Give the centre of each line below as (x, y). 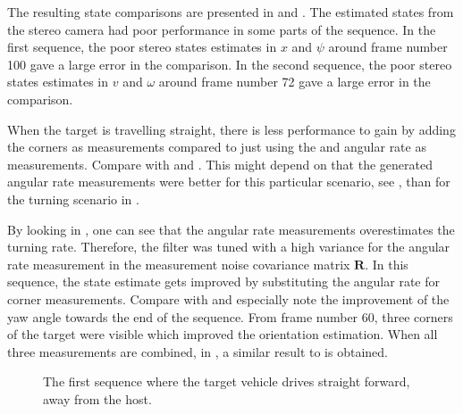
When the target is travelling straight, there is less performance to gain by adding (231, 129)
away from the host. (97, 398)
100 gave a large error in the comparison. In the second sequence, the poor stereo (230, 64)
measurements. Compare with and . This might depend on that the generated (220, 164)
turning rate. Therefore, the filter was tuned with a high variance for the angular (229, 247)
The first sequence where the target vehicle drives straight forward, (227, 381)
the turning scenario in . (73, 199)
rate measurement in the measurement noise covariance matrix (179, 264)
